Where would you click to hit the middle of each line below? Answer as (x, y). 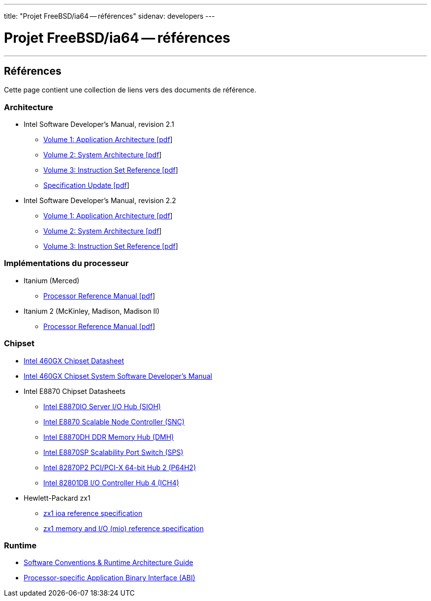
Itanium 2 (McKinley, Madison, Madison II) (92, 311)
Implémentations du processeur (66, 263)
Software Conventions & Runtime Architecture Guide (108, 563)
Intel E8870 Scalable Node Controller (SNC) (114, 421)
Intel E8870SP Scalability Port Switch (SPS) (113, 452)
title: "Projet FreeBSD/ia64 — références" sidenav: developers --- (109, 16)
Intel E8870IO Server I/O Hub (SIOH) (102, 406)
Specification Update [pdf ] (86, 185)
